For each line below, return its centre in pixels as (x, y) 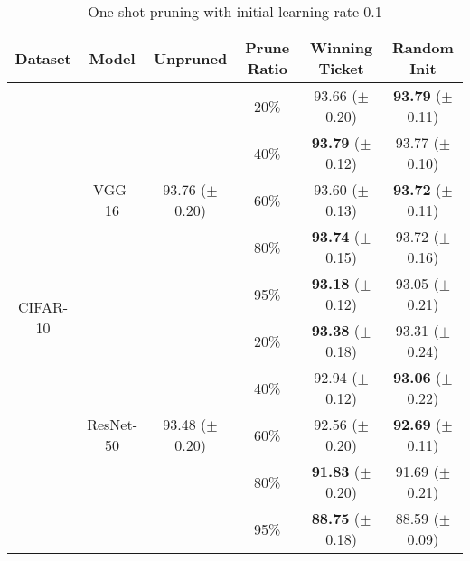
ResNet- (112, 424)
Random (423, 47)
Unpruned (190, 58)
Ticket (341, 68)
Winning (342, 47)
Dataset (43, 58)
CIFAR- (43, 307)
